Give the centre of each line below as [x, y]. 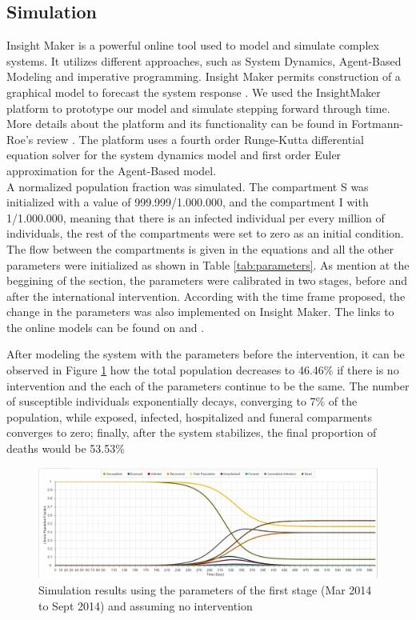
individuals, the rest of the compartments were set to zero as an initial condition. [205, 233]
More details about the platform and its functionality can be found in [177, 124]
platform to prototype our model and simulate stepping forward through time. [198, 108]
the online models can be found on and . [106, 327]
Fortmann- [377, 124]
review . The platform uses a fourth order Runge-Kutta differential [200, 139]
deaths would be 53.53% [66, 448]
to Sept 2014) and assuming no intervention [146, 605]
